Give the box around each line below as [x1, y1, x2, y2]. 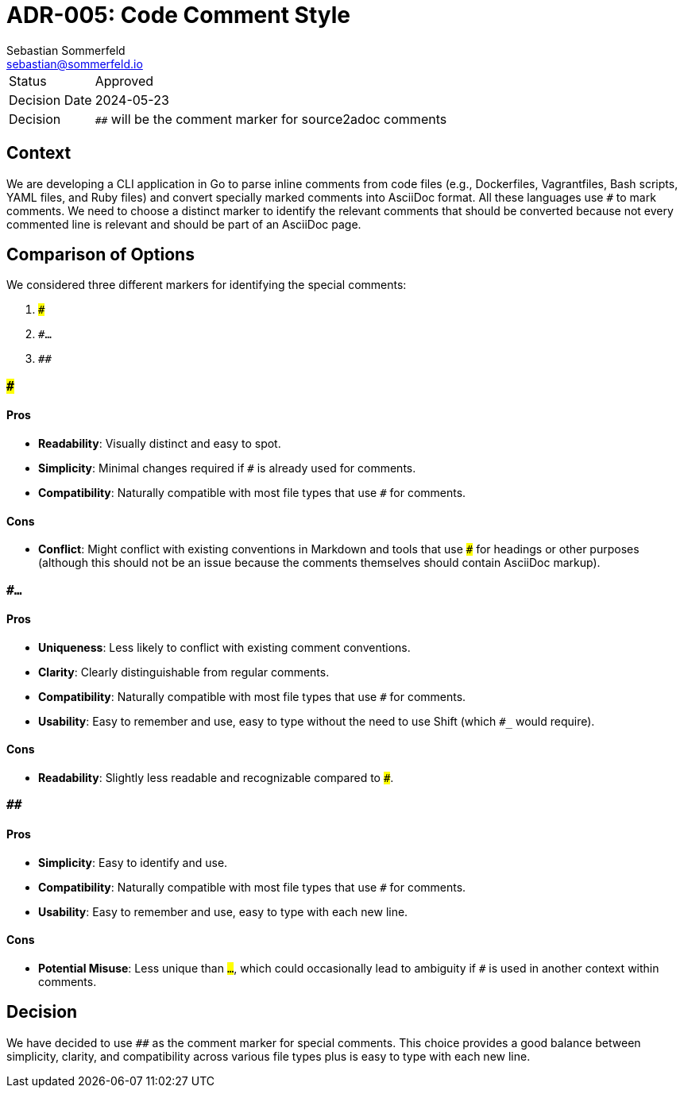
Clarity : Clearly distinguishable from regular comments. [38, 664, 330, 679]
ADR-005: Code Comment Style [6, 2, 351, 29]
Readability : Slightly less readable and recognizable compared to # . [38, 771, 394, 785]
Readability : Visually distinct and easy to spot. [38, 437, 281, 451]
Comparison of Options [6, 245, 195, 265]
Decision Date [9, 91, 92, 108]
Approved [95, 72, 154, 89]
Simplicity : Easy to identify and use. [38, 855, 228, 869]
